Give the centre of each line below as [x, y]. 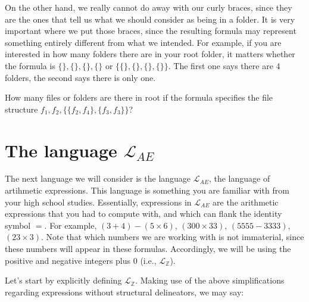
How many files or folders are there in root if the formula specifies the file [139, 97]
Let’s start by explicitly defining [63, 280]
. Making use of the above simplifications [210, 280]
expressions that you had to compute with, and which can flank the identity [143, 214]
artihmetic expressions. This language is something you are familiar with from [147, 190]
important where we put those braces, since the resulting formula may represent [151, 31]
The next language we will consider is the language [98, 178]
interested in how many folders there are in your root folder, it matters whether [150, 54]
